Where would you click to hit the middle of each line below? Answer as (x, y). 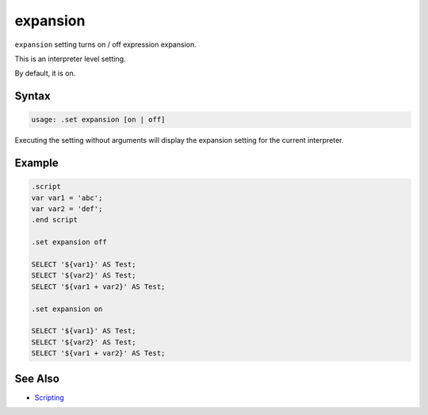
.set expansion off (69, 242)
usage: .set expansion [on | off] (98, 120)
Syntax (32, 96)
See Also (37, 378)
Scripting (50, 398)
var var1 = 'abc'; (67, 198)
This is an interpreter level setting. (70, 59)
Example (36, 163)
